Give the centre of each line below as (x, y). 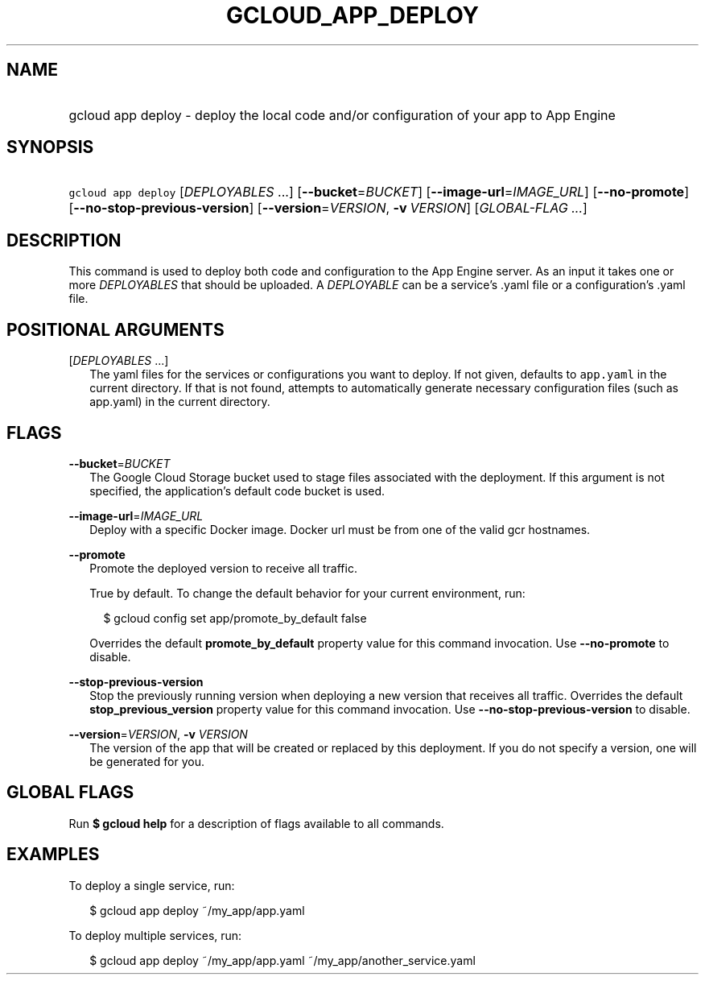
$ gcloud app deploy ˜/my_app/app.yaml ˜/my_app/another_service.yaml (282, 960)
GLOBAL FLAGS (70, 793)
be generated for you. (147, 761)
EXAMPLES (53, 855)
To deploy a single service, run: (152, 885)
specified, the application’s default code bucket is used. (237, 490)
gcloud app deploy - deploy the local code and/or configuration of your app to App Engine (342, 115)
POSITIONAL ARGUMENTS (115, 329)
